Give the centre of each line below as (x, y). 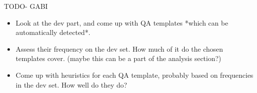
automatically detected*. (53, 32)
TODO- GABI (26, 6)
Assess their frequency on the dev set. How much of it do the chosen (119, 48)
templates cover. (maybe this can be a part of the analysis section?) (118, 58)
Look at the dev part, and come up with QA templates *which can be (122, 22)
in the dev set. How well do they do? (71, 84)
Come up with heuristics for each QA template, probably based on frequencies (134, 75)
